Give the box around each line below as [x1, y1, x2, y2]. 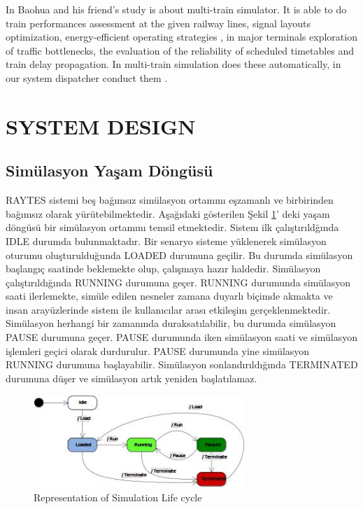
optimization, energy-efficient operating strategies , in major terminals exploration [6, 29, 357, 44]
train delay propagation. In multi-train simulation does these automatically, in [6, 57, 341, 71]
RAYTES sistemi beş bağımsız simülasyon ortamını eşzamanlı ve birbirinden [6, 193, 334, 207]
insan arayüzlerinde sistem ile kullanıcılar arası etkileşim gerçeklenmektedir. [6, 302, 331, 316]
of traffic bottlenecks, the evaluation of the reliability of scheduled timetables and [6, 43, 355, 57]
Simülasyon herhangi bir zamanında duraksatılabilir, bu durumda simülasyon [6, 316, 336, 330]
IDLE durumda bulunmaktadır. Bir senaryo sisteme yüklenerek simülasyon [6, 233, 327, 248]
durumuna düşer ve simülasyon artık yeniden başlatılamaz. [6, 370, 257, 385]
